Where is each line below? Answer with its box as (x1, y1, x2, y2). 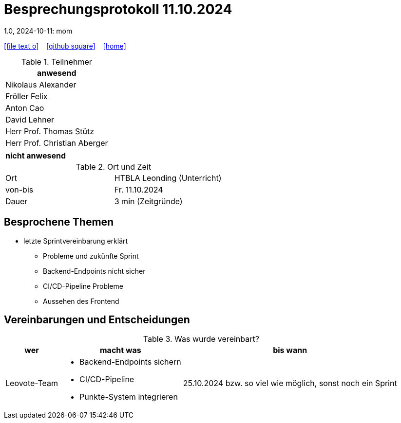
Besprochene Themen (4, 216, 114, 229)
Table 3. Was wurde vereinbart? (143, 334, 259, 344)
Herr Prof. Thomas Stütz (5, 126, 95, 136)
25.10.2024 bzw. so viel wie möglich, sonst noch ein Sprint (183, 378, 397, 388)
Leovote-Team (5, 378, 58, 388)
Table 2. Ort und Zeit (76, 161, 151, 172)
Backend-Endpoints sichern (79, 357, 181, 367)
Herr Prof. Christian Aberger (5, 138, 108, 148)
